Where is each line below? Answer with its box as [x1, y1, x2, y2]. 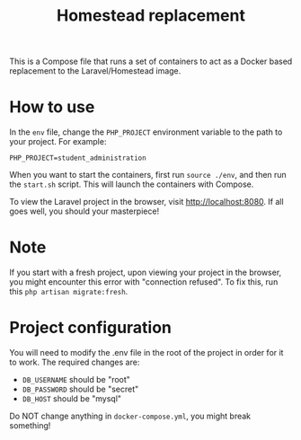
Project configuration [9, 318, 173, 338]
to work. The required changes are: [9, 356, 140, 367]
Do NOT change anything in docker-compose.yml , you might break [9, 410, 252, 421]
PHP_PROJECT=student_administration [9, 154, 146, 163]
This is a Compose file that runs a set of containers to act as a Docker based [9, 56, 293, 67]
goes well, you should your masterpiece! [9, 206, 160, 216]
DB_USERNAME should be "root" [22, 374, 130, 384]
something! [9, 420, 51, 431]
